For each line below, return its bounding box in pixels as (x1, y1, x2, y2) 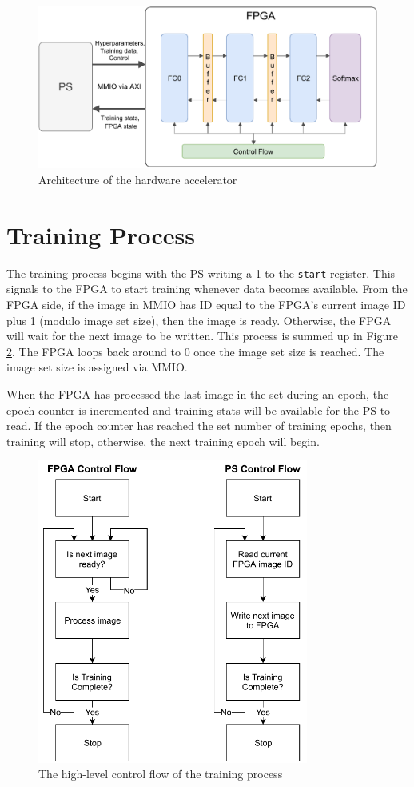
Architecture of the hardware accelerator (38, 171, 237, 188)
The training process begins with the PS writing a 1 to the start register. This (6, 264, 396, 281)
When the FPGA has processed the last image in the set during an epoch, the (6, 386, 389, 402)
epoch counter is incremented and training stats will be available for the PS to (6, 401, 391, 418)
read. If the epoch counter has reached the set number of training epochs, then (6, 417, 392, 434)
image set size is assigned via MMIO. (6, 359, 188, 375)
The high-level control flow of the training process (38, 765, 283, 782)
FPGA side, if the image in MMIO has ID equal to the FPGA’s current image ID (6, 296, 406, 313)
